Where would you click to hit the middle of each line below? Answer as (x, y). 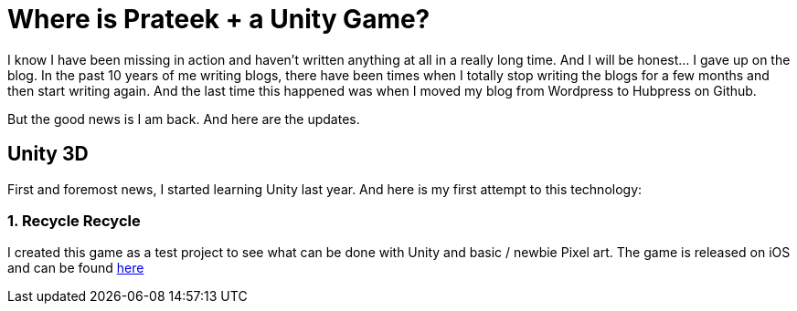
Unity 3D (48, 154)
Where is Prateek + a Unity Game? (219, 19)
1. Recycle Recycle (74, 220)
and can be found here (76, 268)
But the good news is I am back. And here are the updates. (184, 119)
